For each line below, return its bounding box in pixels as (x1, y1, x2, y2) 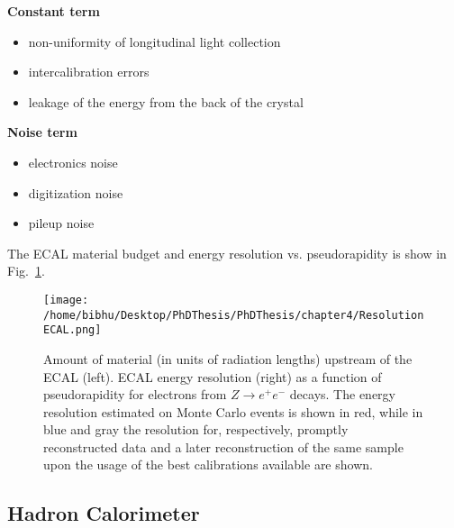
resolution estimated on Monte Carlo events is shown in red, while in (43, 402, 423, 421)
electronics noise (28, 152, 118, 171)
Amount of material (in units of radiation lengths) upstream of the (43, 349, 413, 368)
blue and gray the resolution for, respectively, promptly (43, 420, 349, 439)
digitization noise (28, 183, 123, 202)
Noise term (7, 123, 77, 141)
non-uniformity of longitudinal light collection (28, 32, 281, 50)
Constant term (7, 2, 100, 20)
